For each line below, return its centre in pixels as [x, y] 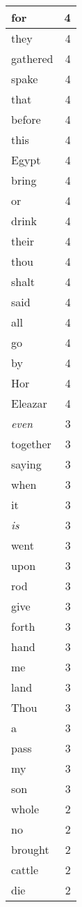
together [31, 444]
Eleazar [29, 403]
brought [30, 849]
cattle [25, 870]
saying [26, 464]
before [26, 119]
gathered [32, 58]
